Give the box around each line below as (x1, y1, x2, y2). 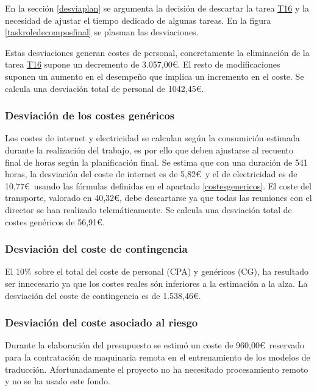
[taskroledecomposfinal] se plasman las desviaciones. (5, 26, 199, 38)
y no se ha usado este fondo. (5, 375, 110, 387)
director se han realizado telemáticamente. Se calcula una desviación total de (5, 203, 292, 216)
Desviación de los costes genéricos (5, 108, 175, 123)
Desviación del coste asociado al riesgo (5, 315, 198, 330)
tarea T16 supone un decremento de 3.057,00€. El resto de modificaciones (5, 58, 280, 71)
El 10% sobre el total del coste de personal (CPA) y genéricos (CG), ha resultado (5, 265, 308, 278)
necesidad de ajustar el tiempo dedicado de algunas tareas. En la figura (5, 13, 271, 26)
